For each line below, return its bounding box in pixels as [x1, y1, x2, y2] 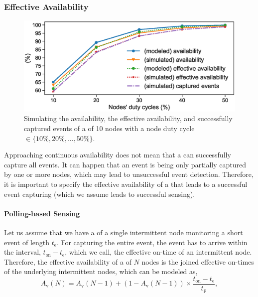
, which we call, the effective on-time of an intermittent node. [65, 247, 252, 257]
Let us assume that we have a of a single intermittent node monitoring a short [4, 227, 243, 237]
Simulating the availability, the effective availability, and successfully [24, 113, 233, 124]
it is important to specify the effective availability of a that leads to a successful [4, 178, 248, 189]
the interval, [4, 247, 41, 257]
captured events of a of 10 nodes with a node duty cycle [24, 123, 195, 133]
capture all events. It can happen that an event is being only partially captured [4, 159, 247, 169]
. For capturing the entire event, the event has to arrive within [56, 237, 248, 247]
